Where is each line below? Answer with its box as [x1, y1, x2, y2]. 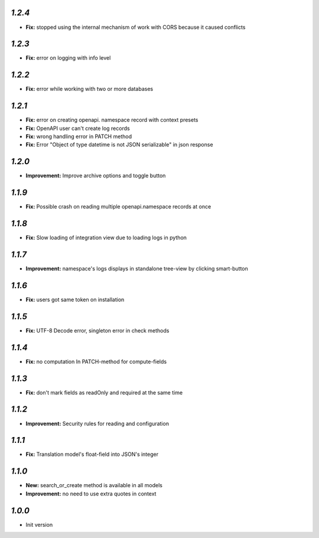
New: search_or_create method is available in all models [25, 482, 162, 489]
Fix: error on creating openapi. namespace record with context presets [25, 116, 198, 123]
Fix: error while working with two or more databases [25, 86, 154, 93]
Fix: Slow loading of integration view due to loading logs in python [25, 234, 187, 242]
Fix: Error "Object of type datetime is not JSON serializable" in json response [25, 141, 213, 148]
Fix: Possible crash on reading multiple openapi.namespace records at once [25, 203, 211, 210]
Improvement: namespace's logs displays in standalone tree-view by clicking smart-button [25, 265, 248, 272]
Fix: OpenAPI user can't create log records [25, 125, 130, 132]
